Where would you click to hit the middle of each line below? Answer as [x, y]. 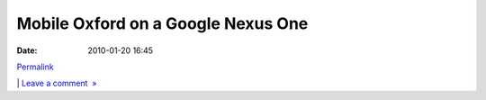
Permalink [35, 67]
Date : [27, 50]
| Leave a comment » [57, 83]
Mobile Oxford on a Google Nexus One [162, 23]
